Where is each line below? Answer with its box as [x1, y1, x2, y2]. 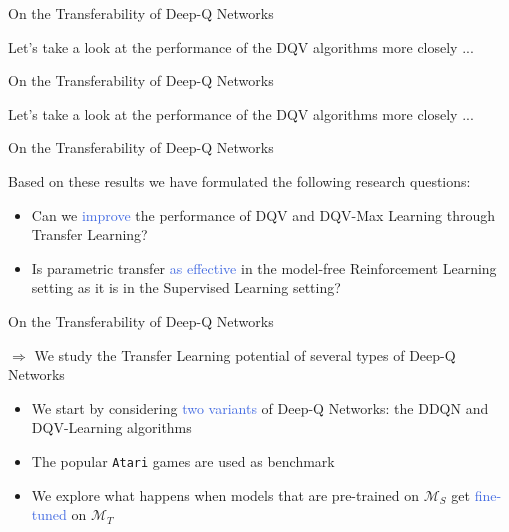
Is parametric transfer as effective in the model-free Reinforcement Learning [31, 257, 497, 278]
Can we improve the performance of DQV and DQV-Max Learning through [31, 204, 495, 225]
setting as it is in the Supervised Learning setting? [31, 277, 341, 298]
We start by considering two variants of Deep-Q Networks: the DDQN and [31, 397, 489, 418]
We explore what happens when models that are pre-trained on [31, 484, 420, 505]
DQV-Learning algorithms [31, 417, 192, 438]
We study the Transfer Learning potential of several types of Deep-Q [34, 344, 456, 365]
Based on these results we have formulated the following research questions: [8, 170, 471, 191]
